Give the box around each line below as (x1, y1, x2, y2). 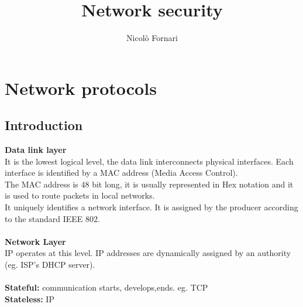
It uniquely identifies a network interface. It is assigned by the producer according (5, 201, 298, 213)
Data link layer (5, 144, 67, 156)
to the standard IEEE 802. (5, 212, 100, 224)
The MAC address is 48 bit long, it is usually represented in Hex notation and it (5, 178, 294, 190)
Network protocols (5, 76, 157, 100)
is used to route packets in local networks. (5, 189, 155, 202)
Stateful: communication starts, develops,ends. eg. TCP (5, 281, 208, 294)
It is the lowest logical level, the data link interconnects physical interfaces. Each (5, 155, 294, 167)
